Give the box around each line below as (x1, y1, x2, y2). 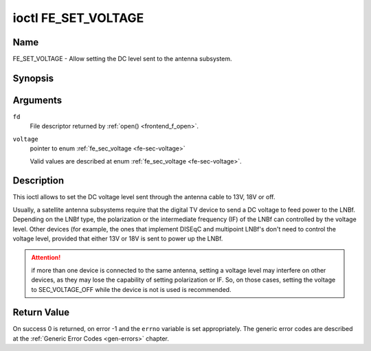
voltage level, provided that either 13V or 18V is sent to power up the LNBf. (12, 234, 223, 243)
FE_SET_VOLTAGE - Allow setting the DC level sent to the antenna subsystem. (12, 55, 233, 63)
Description (12, 175, 65, 187)
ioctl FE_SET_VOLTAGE (12, 10, 144, 25)
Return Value (12, 306, 70, 319)
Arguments (12, 94, 63, 106)
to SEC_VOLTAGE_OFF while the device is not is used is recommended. (31, 285, 232, 293)
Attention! (31, 253, 61, 262)
